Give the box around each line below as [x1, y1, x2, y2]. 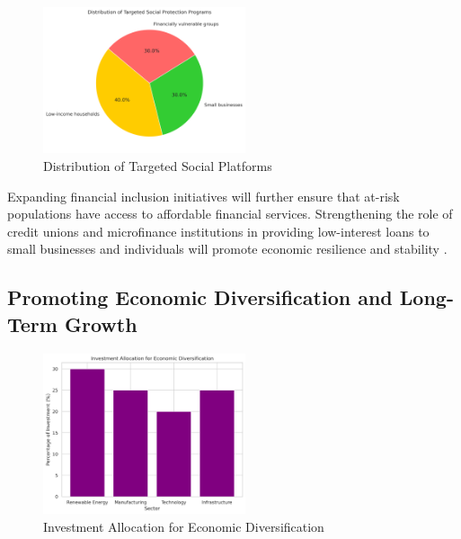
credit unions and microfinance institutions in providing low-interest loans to [7, 221, 430, 240]
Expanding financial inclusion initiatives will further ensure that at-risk [7, 186, 400, 205]
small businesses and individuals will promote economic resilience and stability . [7, 239, 448, 258]
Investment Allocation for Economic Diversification [43, 517, 324, 535]
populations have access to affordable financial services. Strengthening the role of [7, 204, 453, 223]
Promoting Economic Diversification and [7, 283, 393, 311]
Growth [64, 310, 137, 337]
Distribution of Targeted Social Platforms [43, 156, 272, 175]
